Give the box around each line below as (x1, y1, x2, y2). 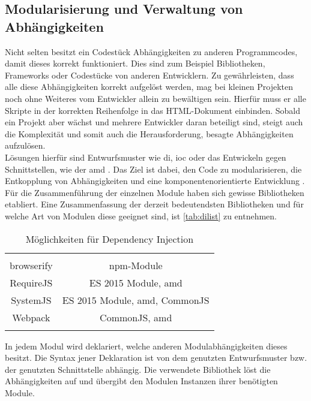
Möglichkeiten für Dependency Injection (25, 231, 194, 246)
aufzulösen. (5, 139, 46, 152)
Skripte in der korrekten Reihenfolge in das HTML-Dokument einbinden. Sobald (5, 104, 301, 116)
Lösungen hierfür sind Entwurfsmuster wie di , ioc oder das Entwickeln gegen (5, 150, 286, 163)
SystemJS (11, 293, 52, 307)
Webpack (12, 310, 50, 324)
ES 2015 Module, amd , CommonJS (62, 293, 210, 307)
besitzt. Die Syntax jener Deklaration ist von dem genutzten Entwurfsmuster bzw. (5, 351, 307, 364)
